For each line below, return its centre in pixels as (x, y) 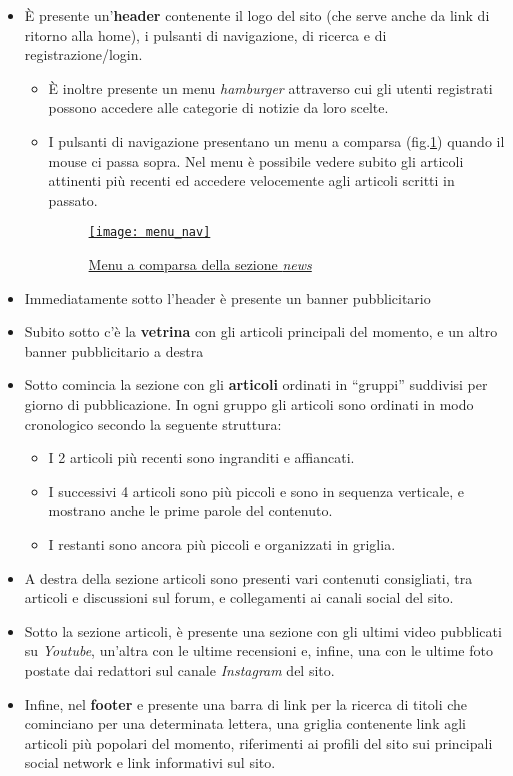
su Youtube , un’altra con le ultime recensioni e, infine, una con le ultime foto (258, 650)
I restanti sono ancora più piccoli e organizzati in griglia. (222, 543)
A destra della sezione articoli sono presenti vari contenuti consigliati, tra (248, 577)
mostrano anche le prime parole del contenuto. (190, 510)
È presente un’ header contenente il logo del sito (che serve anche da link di (257, 15)
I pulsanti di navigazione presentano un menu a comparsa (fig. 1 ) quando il (276, 140)
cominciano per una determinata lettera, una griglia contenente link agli (245, 723)
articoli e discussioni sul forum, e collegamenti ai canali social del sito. (239, 597)
